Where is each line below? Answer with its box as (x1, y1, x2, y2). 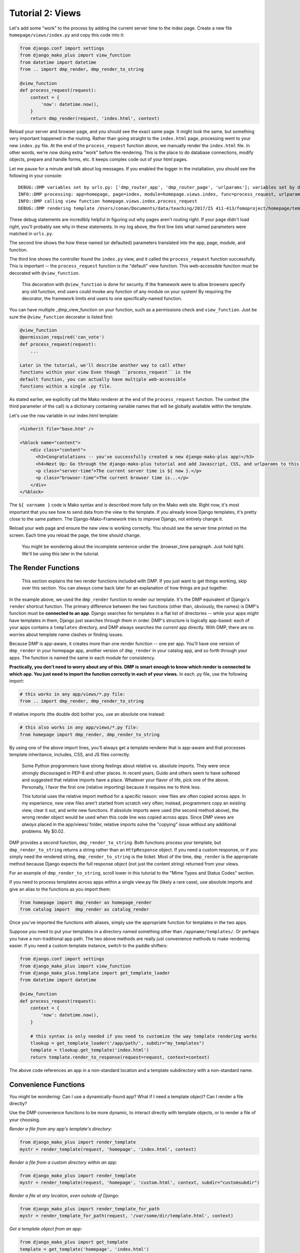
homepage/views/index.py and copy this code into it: (9, 32, 125, 38)
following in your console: (9, 173, 62, 179)
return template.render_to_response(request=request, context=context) (30, 1054, 210, 1060)
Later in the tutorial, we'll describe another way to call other (19, 362, 186, 368)
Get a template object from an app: (9, 1226, 82, 1232)
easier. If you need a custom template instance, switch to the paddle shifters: (9, 943, 168, 949)
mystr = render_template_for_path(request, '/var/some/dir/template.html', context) (19, 1213, 233, 1219)
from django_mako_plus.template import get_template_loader (19, 970, 170, 976)
